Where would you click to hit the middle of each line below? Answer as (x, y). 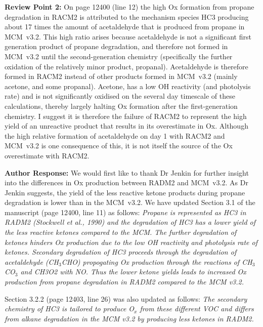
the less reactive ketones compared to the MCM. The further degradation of (121, 232)
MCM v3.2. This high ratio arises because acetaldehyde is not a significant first (128, 36)
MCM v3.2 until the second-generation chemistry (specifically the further (119, 56)
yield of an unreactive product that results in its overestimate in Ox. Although (126, 126)
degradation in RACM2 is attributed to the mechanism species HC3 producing (127, 16)
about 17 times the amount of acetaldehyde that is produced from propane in (125, 27)
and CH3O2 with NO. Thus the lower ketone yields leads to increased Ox (133, 272)
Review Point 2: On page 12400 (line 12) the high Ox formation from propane (129, 7)
